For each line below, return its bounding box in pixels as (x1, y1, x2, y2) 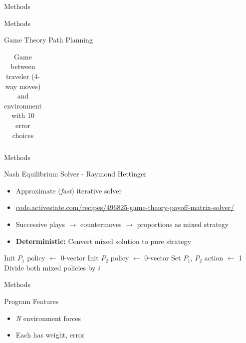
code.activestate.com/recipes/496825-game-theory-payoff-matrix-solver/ (15, 202, 235, 212)
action (204, 252, 224, 263)
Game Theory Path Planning (4, 34, 93, 45)
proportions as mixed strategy (137, 219, 229, 229)
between (10, 61, 35, 71)
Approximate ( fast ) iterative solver (15, 185, 122, 195)
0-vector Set (144, 252, 181, 263)
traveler (5, 70, 29, 81)
